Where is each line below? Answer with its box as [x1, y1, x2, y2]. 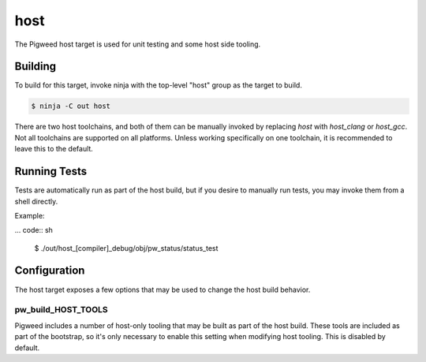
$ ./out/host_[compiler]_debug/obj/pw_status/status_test [34, 243, 219, 252]
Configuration [14, 264, 85, 278]
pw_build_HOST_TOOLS [14, 304, 108, 315]
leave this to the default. [14, 144, 94, 154]
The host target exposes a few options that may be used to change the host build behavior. [14, 285, 311, 294]
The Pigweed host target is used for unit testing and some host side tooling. [14, 39, 261, 49]
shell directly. [14, 196, 58, 206]
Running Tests [14, 165, 87, 178]
